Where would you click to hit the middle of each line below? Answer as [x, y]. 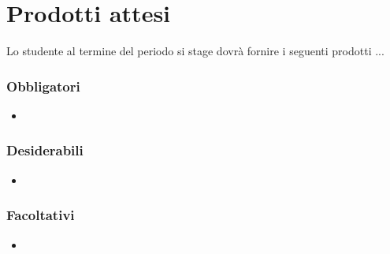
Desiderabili [45, 150]
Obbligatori [43, 86]
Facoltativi [41, 215]
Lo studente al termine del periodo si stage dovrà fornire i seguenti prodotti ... [195, 51]
